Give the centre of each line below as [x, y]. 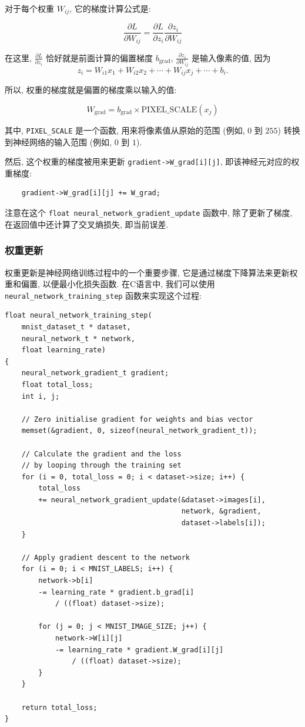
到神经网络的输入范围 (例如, [58, 141]
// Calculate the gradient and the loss [101, 454]
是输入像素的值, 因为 [231, 57]
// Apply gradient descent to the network [105, 557]
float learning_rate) [63, 350]
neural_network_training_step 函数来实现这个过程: [103, 295]
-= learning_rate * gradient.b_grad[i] [116, 592]
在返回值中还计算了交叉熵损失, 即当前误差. [87, 224]
